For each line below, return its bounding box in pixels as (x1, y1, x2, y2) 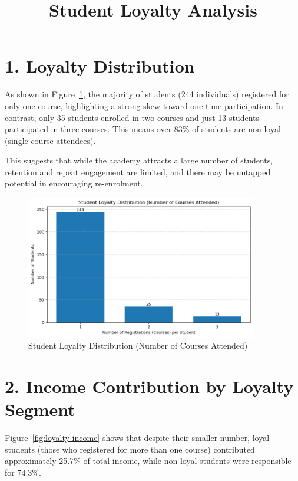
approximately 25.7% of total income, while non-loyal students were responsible (5, 454, 292, 467)
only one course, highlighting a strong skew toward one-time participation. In (5, 99, 283, 112)
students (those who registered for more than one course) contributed (5, 443, 255, 455)
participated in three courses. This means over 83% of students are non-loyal (5, 123, 281, 135)
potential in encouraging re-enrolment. (5, 177, 143, 189)
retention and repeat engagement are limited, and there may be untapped (5, 165, 271, 178)
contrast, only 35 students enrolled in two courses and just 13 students (5, 111, 259, 123)
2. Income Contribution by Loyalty (5, 374, 294, 398)
